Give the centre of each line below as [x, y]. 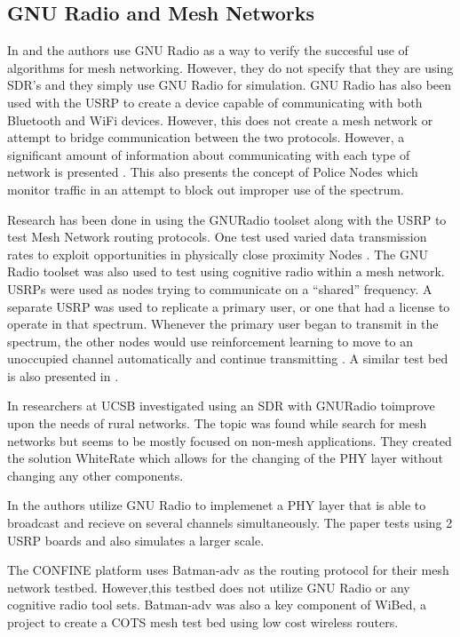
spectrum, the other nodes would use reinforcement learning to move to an [210, 341]
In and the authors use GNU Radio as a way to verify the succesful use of [208, 50]
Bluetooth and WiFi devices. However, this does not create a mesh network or [220, 119]
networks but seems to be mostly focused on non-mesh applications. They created [230, 440]
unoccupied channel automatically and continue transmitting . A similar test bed [228, 358]
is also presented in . [63, 375]
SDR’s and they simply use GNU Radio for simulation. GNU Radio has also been [230, 85]
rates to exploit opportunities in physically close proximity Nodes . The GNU [218, 254]
